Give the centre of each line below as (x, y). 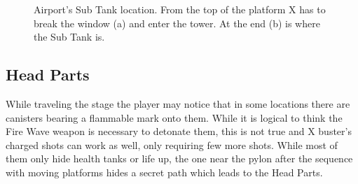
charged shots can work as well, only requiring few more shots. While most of (172, 144)
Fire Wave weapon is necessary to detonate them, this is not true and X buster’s (179, 131)
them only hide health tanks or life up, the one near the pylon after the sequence (179, 158)
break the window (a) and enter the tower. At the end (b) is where (177, 23)
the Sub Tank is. (69, 37)
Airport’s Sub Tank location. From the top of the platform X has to (180, 9)
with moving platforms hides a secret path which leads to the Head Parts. (164, 172)
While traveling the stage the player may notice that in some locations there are (178, 103)
